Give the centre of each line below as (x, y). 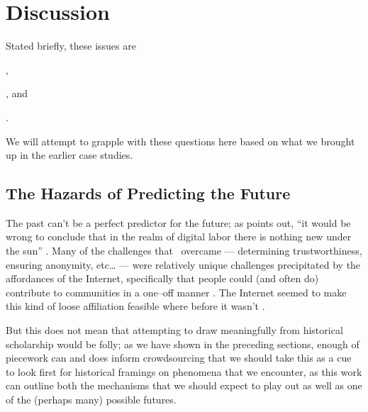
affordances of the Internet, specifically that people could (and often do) (162, 278)
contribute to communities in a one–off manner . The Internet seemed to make (176, 292)
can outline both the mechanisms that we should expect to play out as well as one (184, 385)
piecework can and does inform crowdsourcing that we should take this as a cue (179, 358)
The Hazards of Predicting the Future (148, 193)
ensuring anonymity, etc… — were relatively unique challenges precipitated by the (183, 264)
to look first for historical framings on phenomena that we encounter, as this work (184, 371)
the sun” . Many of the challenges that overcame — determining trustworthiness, (184, 251)
